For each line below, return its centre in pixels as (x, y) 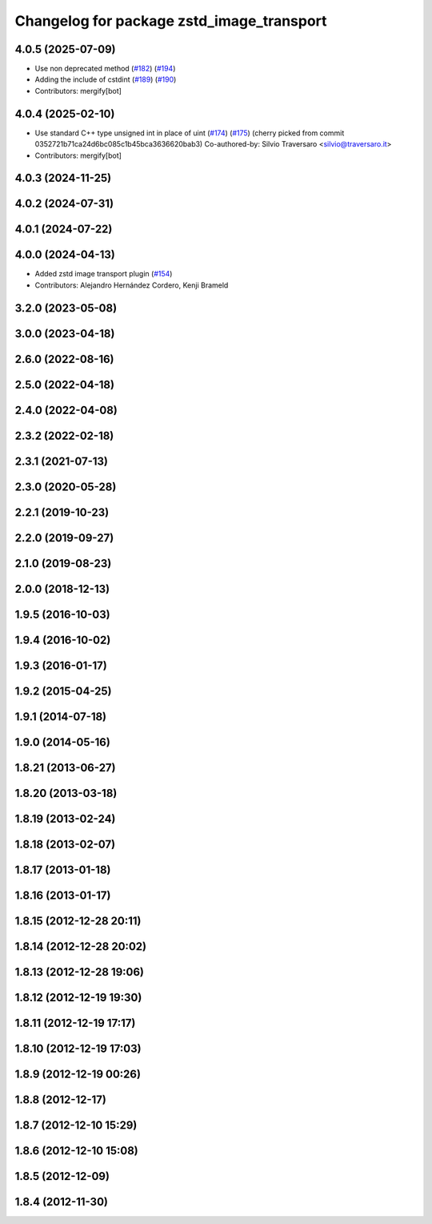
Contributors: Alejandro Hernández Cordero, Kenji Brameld (132, 285)
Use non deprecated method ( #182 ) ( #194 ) (105, 69)
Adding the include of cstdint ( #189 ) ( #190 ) (106, 79)
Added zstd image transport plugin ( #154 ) (104, 274)
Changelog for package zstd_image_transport (171, 21)
